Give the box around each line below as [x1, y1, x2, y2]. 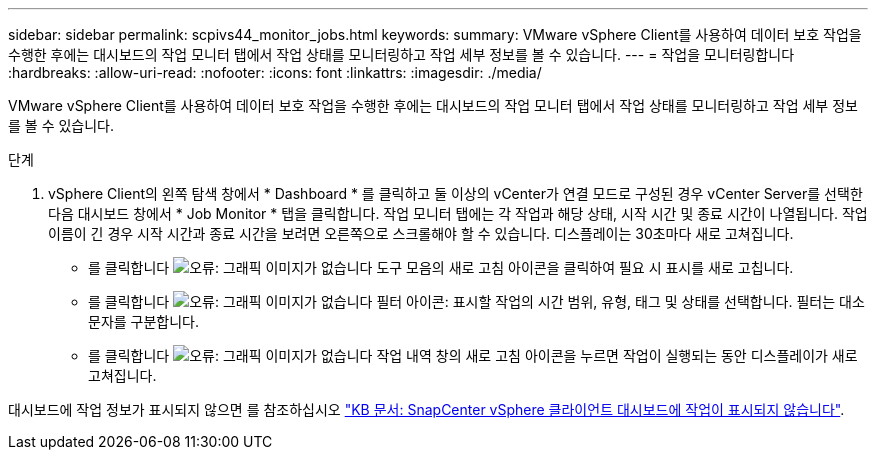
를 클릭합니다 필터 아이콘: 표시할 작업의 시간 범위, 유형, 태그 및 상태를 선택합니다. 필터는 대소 [88, 293, 865, 310]
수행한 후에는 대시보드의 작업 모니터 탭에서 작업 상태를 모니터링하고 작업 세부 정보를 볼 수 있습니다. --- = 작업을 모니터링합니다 [8, 46, 795, 63]
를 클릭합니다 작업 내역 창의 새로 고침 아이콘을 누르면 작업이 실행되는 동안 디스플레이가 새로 [88, 347, 858, 364]
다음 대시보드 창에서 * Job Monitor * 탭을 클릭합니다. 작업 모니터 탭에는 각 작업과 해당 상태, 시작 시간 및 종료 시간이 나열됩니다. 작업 [48, 205, 868, 222]
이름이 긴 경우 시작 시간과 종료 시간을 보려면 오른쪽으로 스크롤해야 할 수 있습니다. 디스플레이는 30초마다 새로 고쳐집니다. [48, 225, 794, 242]
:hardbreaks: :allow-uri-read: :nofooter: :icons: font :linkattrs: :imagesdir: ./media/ [8, 64, 542, 81]
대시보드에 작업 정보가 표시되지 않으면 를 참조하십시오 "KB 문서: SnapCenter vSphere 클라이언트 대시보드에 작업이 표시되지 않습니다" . [8, 401, 845, 418]
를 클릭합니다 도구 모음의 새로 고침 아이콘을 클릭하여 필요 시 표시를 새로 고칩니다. [88, 259, 794, 276]
